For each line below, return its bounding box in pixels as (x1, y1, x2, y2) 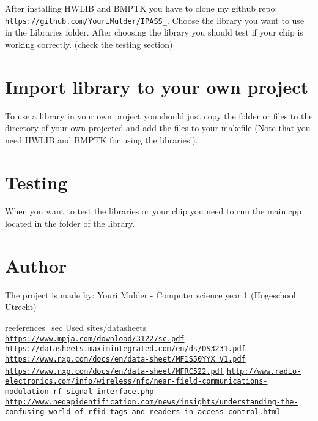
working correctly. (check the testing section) (5, 37, 173, 50)
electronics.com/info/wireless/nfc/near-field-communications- (5, 377, 268, 386)
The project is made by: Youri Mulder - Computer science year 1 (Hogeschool (5, 288, 296, 301)
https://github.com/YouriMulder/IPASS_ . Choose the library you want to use (5, 13, 305, 26)
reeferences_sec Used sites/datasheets (5, 320, 147, 333)
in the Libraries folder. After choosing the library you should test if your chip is (5, 26, 303, 39)
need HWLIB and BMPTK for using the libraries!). (5, 133, 198, 146)
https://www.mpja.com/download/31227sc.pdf (5, 334, 185, 343)
